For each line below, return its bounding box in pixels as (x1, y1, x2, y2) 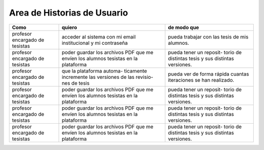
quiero (62, 24, 77, 31)
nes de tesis (62, 79, 90, 86)
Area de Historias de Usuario (9, 7, 128, 18)
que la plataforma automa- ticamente (62, 67, 147, 74)
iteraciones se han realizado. (168, 76, 235, 83)
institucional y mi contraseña (62, 39, 128, 46)
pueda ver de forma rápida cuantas (168, 71, 249, 77)
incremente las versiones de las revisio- (62, 74, 154, 80)
